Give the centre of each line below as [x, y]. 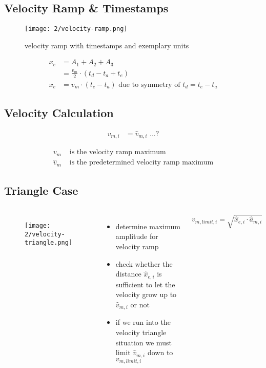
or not [140, 304]
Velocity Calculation [59, 112]
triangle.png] [49, 243]
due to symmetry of [149, 85]
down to [160, 352]
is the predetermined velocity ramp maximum [141, 163]
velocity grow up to [146, 294]
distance [128, 274]
